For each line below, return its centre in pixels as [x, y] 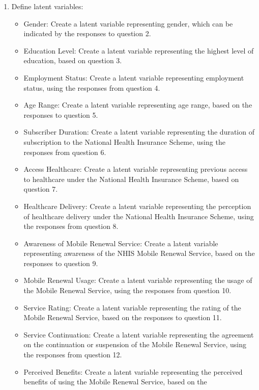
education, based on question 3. [73, 60]
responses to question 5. [61, 114]
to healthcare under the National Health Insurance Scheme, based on [131, 179]
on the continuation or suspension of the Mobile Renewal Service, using [135, 344]
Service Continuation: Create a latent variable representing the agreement [139, 334]
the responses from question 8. [71, 226]
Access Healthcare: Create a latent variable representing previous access [136, 169]
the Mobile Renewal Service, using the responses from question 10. [127, 290]
